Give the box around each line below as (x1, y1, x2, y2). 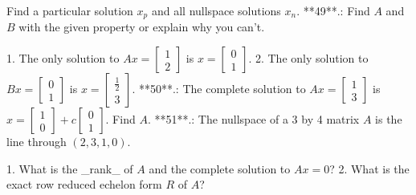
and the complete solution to (149, 160, 291, 177)
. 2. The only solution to (248, 50, 369, 67)
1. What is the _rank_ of (6, 160, 133, 177)
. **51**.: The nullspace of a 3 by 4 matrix (147, 111, 360, 128)
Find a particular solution (6, 2, 133, 18)
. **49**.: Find (296, 2, 370, 18)
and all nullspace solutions (151, 2, 281, 18)
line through (6, 133, 67, 150)
